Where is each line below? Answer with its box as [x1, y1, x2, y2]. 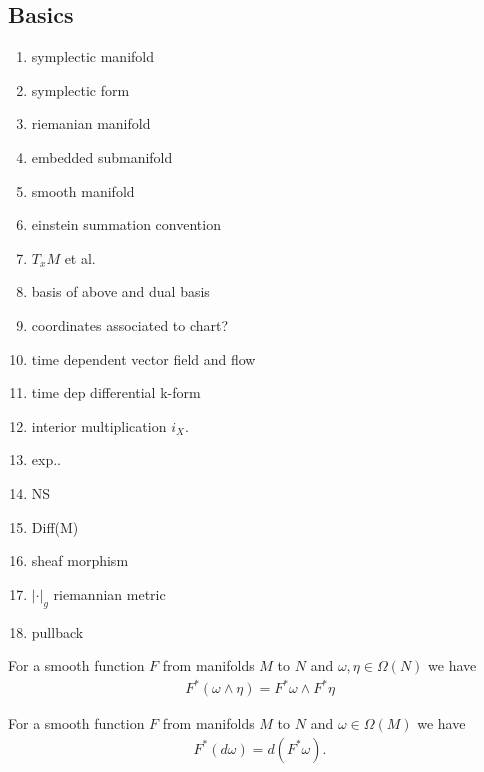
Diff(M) [31, 516, 79, 537]
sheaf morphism [31, 550, 129, 571]
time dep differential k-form [31, 382, 201, 403]
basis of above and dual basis [31, 281, 210, 302]
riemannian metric [53, 583, 166, 604]
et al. [64, 247, 96, 268]
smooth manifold [31, 180, 135, 201]
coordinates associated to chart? [31, 314, 229, 335]
